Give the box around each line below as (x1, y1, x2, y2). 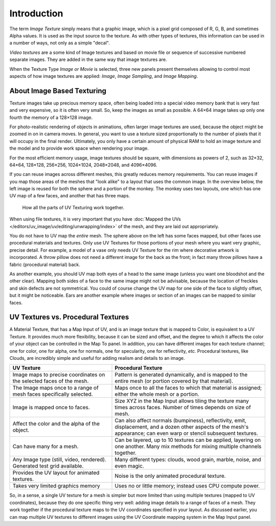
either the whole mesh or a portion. (114, 391, 199, 398)
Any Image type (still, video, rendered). (12, 456, 107, 463)
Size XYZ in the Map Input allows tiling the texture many (114, 397, 249, 404)
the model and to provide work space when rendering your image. (9, 145, 149, 151)
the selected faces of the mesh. (12, 377, 89, 385)
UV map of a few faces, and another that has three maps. (9, 193, 130, 199)
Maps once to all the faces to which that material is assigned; (114, 385, 262, 392)
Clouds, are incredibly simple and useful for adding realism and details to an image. (9, 355, 185, 361)
